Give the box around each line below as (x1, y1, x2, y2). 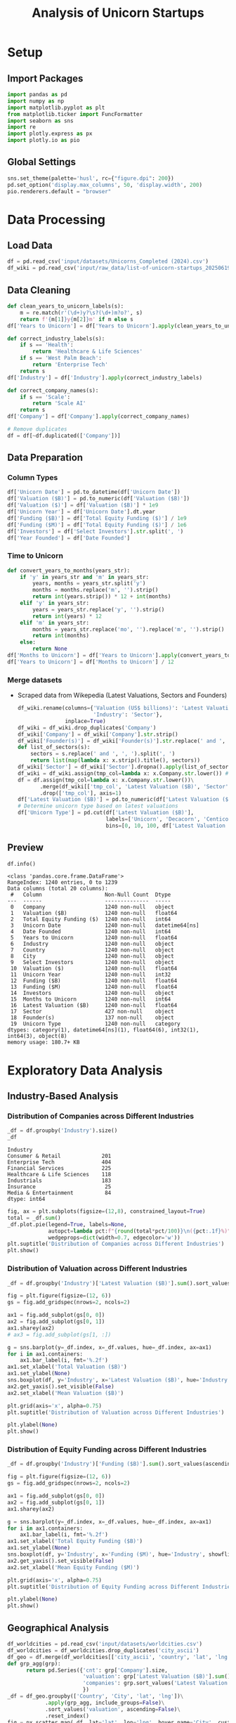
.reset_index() (44, 1712, 90, 1719)
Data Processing (7, 212, 106, 228)
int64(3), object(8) (7, 1033, 68, 1040)
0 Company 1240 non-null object (10, 904, 174, 911)
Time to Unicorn (7, 551, 63, 561)
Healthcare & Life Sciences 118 (7, 1171, 112, 1178)
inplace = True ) (65, 717, 107, 724)
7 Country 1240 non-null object (10, 947, 174, 954)
